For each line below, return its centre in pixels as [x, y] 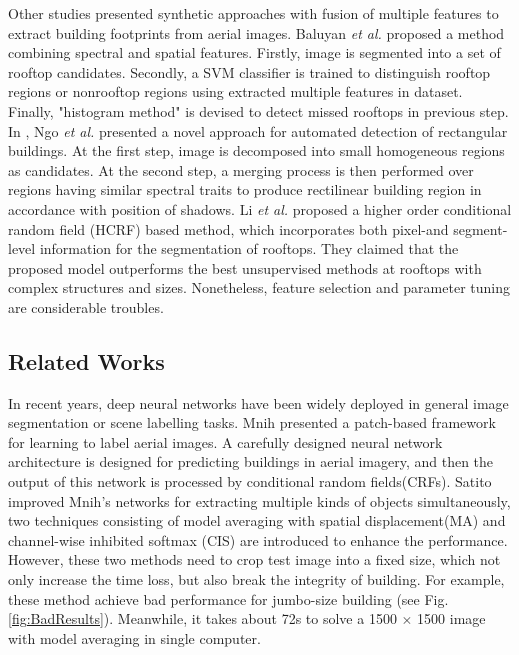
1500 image [451, 618]
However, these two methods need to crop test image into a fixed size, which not [254, 559]
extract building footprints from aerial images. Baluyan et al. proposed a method [256, 32]
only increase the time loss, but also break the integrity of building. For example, [256, 579]
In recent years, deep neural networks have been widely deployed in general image [258, 402]
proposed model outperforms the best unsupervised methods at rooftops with [245, 267]
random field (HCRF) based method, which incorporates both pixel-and [228, 228]
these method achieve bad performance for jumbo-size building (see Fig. [228, 598]
